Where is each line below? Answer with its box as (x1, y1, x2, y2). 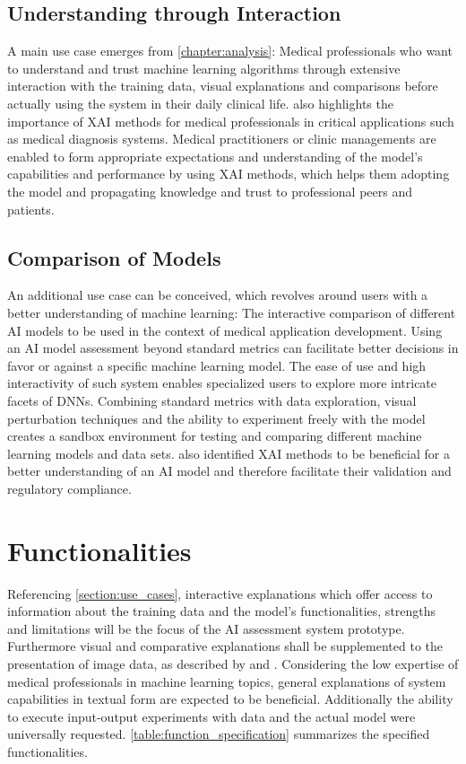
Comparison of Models (7, 243, 221, 271)
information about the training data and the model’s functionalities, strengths (7, 602, 436, 620)
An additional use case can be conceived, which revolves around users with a (7, 285, 428, 304)
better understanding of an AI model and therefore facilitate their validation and (7, 461, 452, 480)
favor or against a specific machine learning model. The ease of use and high (7, 356, 427, 374)
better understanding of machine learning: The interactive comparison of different (7, 303, 456, 321)
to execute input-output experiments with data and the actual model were (7, 707, 416, 725)
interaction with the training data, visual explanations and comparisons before (7, 76, 438, 95)
